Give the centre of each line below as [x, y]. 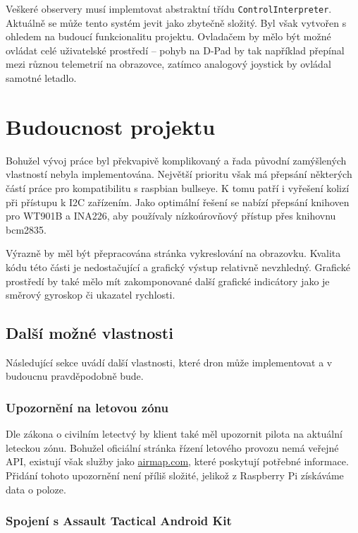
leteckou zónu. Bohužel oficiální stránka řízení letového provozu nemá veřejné [172, 447]
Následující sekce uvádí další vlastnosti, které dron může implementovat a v [169, 362]
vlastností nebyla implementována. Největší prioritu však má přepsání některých [179, 174]
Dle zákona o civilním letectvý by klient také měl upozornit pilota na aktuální [174, 434]
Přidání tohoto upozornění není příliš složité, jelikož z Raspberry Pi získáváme [175, 475]
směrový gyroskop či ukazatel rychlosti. [91, 295]
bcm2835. [26, 229]
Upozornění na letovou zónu [87, 407]
